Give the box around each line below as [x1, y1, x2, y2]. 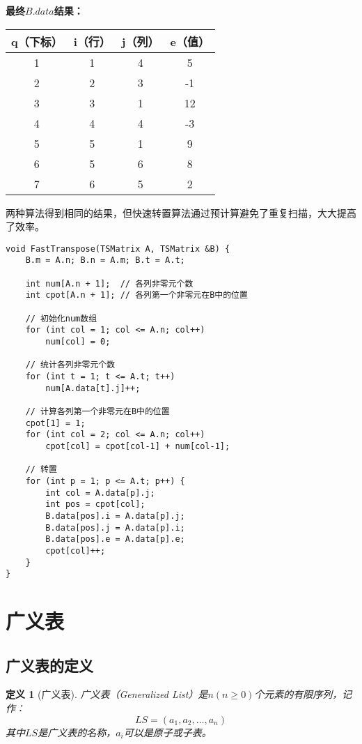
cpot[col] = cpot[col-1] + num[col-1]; [45, 441, 230, 451]
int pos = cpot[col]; [45, 499, 145, 510]
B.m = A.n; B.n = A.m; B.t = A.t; [25, 255, 185, 266]
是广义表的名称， [38, 724, 116, 739]
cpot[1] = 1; [25, 418, 86, 428]
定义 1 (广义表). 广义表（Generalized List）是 [6, 687, 208, 701]
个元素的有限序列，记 [254, 687, 352, 701]
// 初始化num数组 [25, 313, 97, 324]
